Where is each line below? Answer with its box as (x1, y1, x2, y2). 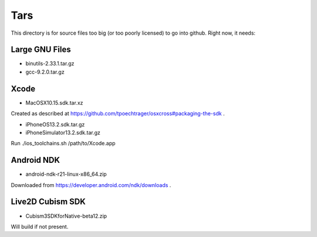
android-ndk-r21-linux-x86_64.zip (25, 171, 107, 178)
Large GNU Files (11, 45, 71, 55)
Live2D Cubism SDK (11, 197, 86, 207)
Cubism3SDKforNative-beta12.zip (25, 212, 107, 219)
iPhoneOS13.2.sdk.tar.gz (25, 121, 85, 128)
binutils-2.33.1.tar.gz (25, 60, 75, 67)
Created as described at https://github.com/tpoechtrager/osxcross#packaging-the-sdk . (11, 110, 225, 117)
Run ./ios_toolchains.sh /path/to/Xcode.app (11, 140, 116, 147)
